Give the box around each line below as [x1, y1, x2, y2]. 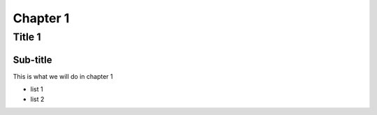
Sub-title [13, 54, 52, 66]
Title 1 [13, 31, 41, 43]
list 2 [30, 95, 45, 103]
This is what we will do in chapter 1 [13, 72, 113, 80]
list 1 [30, 85, 43, 93]
